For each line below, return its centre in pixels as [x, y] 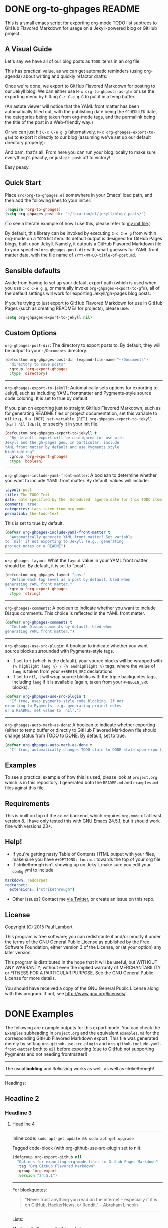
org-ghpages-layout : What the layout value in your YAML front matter [77, 560]
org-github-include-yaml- [135, 1044]
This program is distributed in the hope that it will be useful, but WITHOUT [81, 962]
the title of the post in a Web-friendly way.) [49, 122]
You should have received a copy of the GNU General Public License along [82, 988]
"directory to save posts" [38, 364]
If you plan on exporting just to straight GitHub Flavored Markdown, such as [83, 408]
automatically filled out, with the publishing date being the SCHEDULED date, [81, 111]
